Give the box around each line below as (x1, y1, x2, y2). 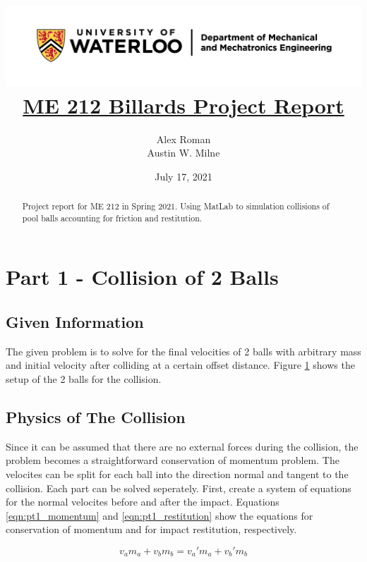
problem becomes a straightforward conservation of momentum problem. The (6, 453, 339, 468)
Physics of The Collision (6, 405, 186, 427)
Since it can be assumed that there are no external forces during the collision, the (6, 439, 359, 453)
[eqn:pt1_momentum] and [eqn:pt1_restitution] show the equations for (6, 508, 313, 523)
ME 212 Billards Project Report (23, 90, 344, 119)
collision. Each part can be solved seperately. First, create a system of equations (6, 480, 351, 495)
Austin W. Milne (147, 145, 220, 160)
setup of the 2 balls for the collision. (6, 371, 162, 386)
